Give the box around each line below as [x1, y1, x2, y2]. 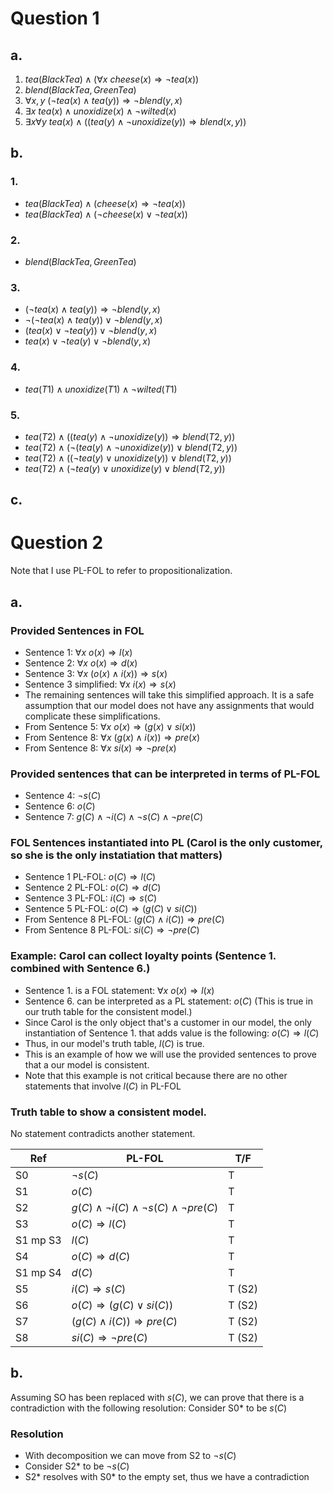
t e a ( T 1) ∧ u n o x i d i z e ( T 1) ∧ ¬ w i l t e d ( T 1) [24, 383, 178, 395]
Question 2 [10, 532, 104, 554]
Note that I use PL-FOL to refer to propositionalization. [10, 565, 233, 577]
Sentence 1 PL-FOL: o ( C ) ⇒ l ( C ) [24, 871, 157, 883]
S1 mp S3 [15, 1233, 62, 1247]
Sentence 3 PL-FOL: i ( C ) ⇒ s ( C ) [24, 892, 158, 904]
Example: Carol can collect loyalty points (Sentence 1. [10, 949, 277, 963]
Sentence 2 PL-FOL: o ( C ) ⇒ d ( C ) [24, 882, 162, 894]
